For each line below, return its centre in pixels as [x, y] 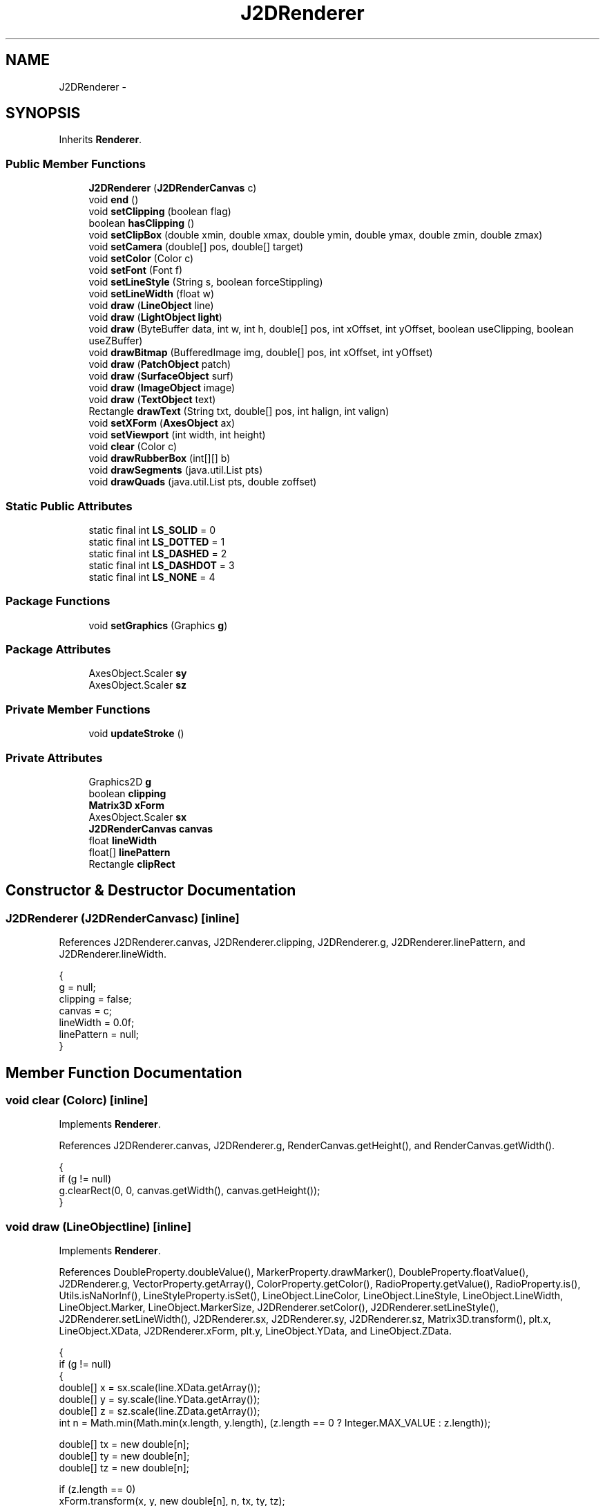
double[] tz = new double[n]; [124, 1468]
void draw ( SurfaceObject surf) [161, 376]
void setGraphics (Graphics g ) [158, 625]
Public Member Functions [76, 164]
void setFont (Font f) [136, 270]
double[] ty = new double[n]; [124, 1456]
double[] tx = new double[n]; [124, 1444]
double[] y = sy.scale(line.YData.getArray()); [160, 1400]
